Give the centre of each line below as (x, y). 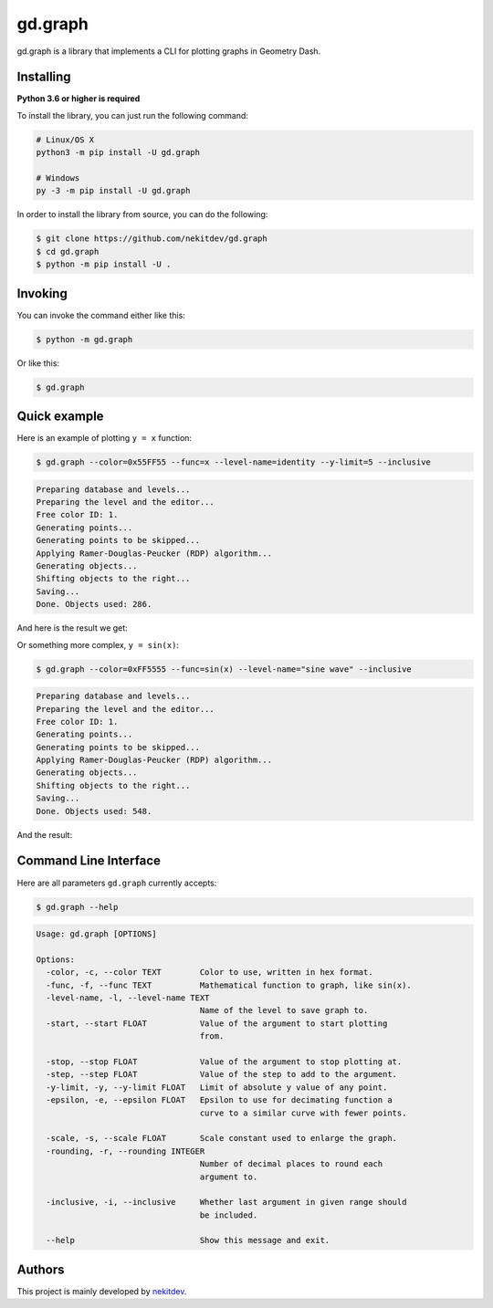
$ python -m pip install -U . (104, 264)
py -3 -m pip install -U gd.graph (113, 191)
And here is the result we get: (72, 628)
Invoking (42, 293)
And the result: (45, 834)
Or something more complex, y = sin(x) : (98, 644)
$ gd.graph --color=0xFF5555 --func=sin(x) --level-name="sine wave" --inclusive (224, 669)
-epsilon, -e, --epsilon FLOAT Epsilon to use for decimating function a (219, 1100)
